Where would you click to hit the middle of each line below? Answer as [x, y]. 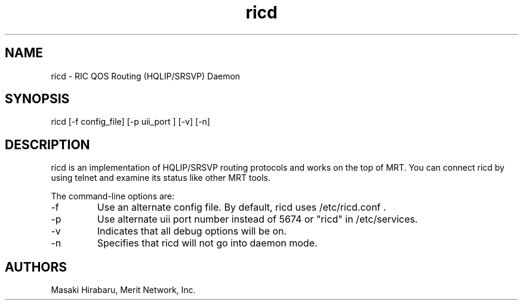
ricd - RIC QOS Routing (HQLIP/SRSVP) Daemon [146, 76]
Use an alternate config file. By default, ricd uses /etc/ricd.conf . [241, 207]
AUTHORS [36, 267]
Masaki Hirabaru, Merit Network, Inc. [123, 290]
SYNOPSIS [37, 99]
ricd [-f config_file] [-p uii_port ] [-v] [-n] [130, 122]
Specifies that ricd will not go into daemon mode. [207, 243]
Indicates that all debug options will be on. [192, 231]
